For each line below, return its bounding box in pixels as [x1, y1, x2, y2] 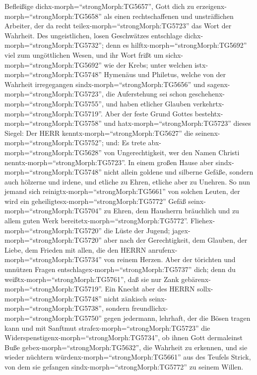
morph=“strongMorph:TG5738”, [4, 303, 104, 313]
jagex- [172, 225, 191, 235]
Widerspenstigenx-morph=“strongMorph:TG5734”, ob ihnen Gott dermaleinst [4, 332, 243, 343]
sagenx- [207, 79, 230, 89]
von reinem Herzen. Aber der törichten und [104, 254, 236, 265]
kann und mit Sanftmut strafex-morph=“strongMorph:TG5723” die [4, 322, 210, 333]
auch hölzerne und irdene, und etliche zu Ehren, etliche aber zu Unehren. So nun [4, 176, 251, 187]
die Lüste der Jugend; [104, 225, 170, 235]
